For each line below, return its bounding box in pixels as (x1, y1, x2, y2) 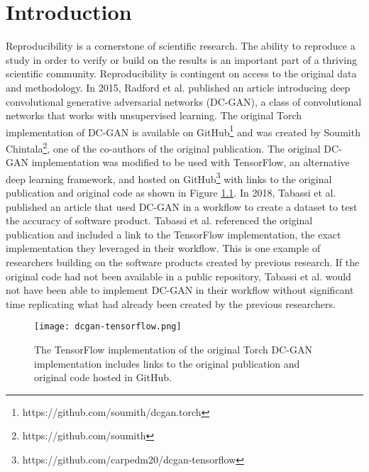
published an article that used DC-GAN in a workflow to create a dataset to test (6, 199, 358, 214)
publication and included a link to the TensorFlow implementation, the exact (6, 226, 341, 241)
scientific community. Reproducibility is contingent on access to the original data (6, 66, 357, 81)
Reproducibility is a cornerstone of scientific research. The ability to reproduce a (6, 38, 356, 53)
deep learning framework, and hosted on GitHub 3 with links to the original (6, 169, 332, 186)
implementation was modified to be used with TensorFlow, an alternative (31, 155, 350, 170)
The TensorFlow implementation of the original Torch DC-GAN (34, 342, 312, 357)
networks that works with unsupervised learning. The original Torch (6, 108, 302, 123)
